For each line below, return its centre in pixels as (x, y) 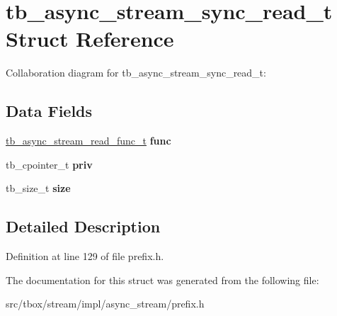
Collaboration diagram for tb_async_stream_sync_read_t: (136, 73)
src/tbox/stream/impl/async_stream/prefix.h (105, 304)
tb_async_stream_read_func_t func (88, 141)
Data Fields (49, 111)
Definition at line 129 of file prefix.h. (85, 256)
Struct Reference (90, 39)
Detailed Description (83, 226)
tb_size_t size (38, 188)
